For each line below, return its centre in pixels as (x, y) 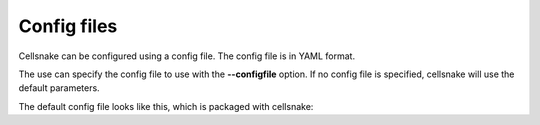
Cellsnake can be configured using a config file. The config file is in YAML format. (186, 56)
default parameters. (59, 88)
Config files (68, 26)
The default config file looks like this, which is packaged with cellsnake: (166, 106)
